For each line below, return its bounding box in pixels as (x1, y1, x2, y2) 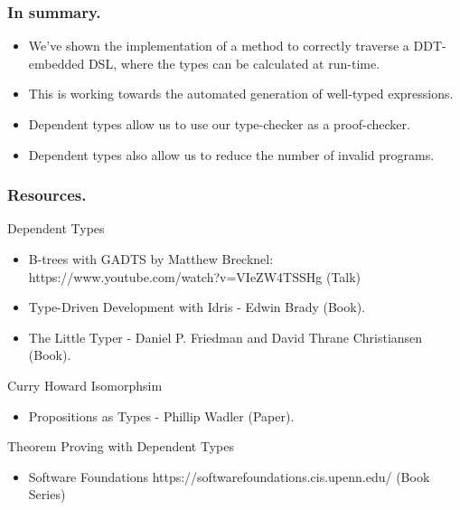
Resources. (7, 184, 87, 206)
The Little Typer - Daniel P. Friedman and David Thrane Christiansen (28, 327, 423, 346)
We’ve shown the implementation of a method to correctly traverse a (28, 36, 409, 55)
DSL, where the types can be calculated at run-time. (88, 53, 380, 72)
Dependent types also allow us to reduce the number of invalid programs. (28, 145, 435, 164)
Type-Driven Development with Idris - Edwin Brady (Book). (28, 297, 365, 316)
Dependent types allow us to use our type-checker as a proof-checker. (28, 115, 410, 133)
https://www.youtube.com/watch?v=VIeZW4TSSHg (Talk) (28, 267, 361, 286)
